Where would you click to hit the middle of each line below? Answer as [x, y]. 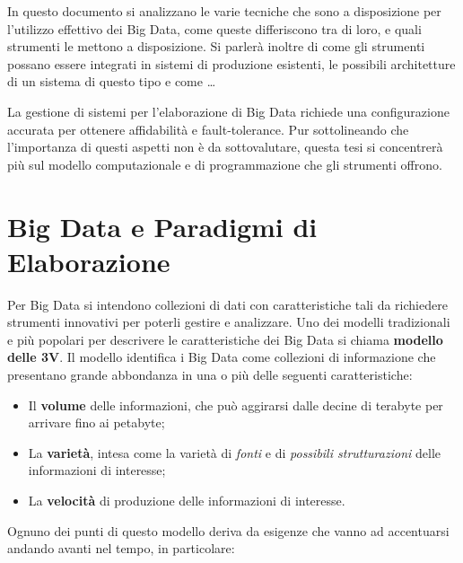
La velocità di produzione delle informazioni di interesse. [187, 500]
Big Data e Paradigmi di [162, 226]
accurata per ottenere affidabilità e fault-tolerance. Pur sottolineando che [208, 129]
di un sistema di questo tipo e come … [112, 81]
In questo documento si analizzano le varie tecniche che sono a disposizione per [224, 11]
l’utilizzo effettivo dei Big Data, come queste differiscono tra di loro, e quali [214, 28]
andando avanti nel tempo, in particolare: [121, 548]
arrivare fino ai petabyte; [96, 422]
